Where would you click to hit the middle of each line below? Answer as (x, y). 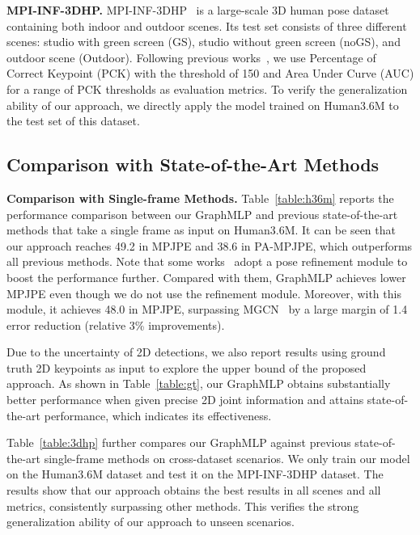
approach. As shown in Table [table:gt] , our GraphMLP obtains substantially (199, 383)
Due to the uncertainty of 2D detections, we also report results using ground (196, 352)
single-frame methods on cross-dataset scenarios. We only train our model (227, 458)
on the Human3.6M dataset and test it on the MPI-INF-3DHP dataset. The (195, 474)
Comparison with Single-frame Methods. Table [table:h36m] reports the (200, 198)
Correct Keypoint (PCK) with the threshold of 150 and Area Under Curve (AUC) (210, 73)
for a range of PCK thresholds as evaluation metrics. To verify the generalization (207, 88)
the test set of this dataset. (73, 121)
